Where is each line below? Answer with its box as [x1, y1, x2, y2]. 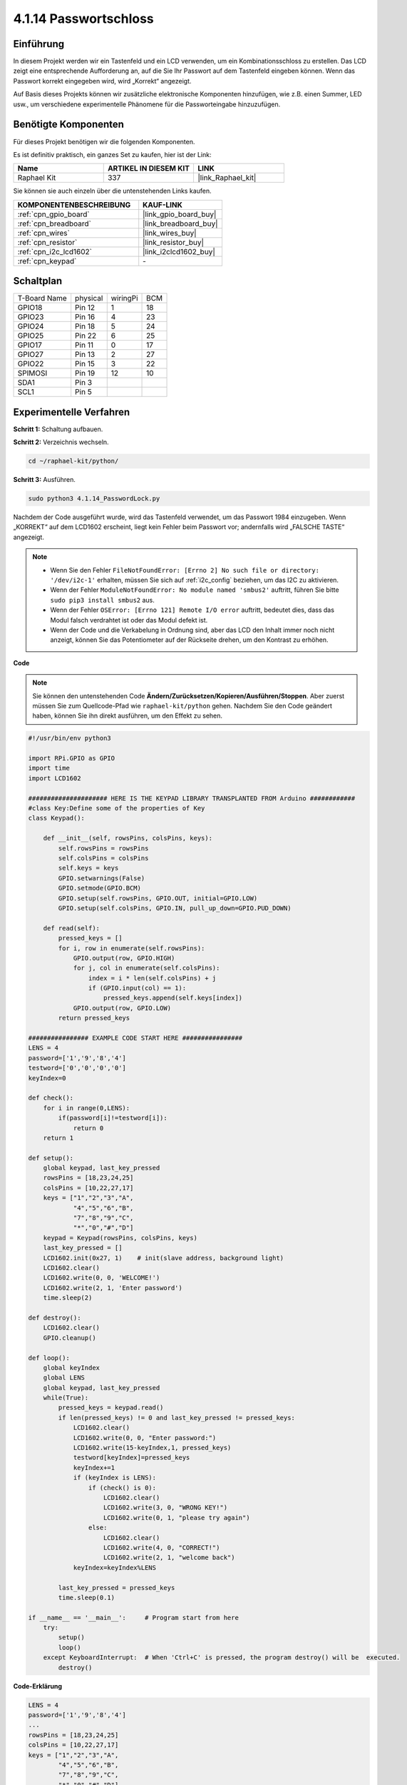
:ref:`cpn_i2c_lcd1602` [17, 246, 93, 256]
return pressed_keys [58, 1014, 130, 1022]
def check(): [28, 1094, 74, 1102]
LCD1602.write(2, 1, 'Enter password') [43, 1284, 183, 1292]
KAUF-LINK [143, 200, 183, 210]
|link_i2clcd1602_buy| [143, 246, 215, 256]
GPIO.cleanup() [43, 1334, 96, 1342]
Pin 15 [75, 359, 96, 369]
